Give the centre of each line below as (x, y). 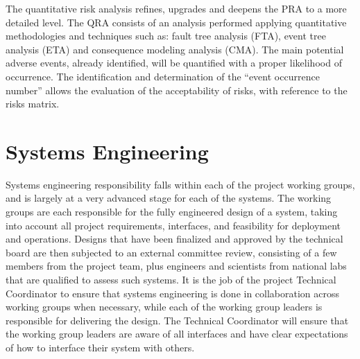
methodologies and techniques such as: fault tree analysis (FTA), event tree (166, 36)
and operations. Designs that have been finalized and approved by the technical (174, 239)
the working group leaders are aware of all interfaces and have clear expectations (177, 334)
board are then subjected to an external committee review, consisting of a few (171, 252)
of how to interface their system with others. (100, 347)
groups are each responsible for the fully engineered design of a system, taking (172, 212)
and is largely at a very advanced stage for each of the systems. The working (169, 198)
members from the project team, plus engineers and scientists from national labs (176, 266)
